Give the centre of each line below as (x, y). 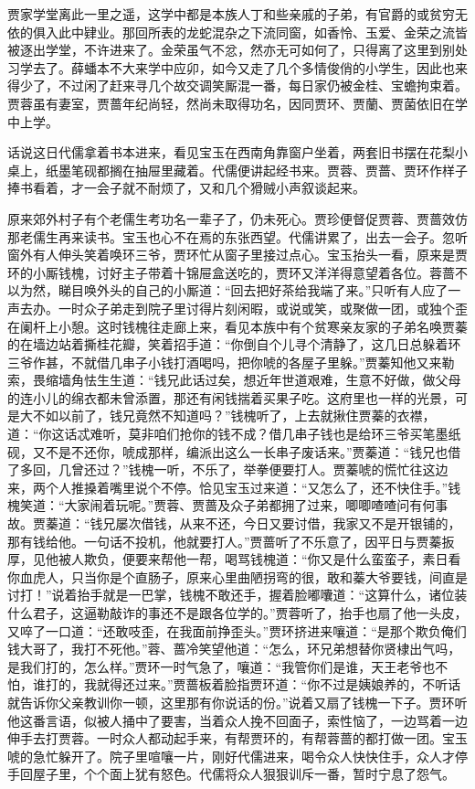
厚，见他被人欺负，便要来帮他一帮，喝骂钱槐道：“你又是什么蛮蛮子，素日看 (234, 559)
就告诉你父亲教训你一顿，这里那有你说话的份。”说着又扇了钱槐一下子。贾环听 (237, 702)
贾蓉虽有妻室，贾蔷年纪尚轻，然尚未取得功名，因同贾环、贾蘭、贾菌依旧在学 (237, 103)
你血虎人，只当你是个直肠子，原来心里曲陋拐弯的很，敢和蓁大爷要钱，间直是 (237, 576)
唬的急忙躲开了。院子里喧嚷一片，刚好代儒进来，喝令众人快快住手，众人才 (231, 756)
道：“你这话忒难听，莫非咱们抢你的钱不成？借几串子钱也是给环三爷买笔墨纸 (234, 434)
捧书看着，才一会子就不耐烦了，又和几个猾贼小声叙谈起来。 (186, 188)
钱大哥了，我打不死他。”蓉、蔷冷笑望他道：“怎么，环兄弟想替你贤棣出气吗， (234, 649)
